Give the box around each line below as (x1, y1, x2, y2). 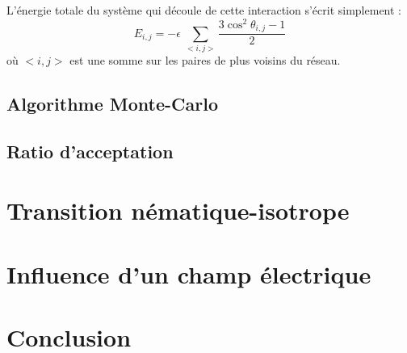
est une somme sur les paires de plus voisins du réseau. (69, 51, 341, 68)
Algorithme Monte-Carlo (6, 90, 218, 116)
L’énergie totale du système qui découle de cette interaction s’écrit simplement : (6, 2, 401, 18)
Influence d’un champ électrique (6, 257, 371, 290)
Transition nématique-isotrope (6, 194, 350, 227)
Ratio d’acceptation (6, 138, 174, 163)
